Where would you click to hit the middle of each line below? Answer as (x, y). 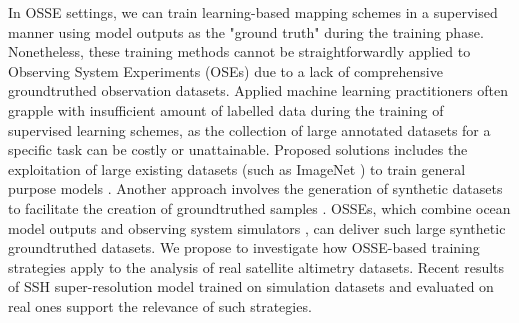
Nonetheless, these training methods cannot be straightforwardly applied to (239, 51)
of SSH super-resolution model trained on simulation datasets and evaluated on (251, 286)
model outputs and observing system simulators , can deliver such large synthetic (257, 227)
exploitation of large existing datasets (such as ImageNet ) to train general (237, 168)
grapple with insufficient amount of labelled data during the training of (226, 109)
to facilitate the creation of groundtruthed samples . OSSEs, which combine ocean (259, 207)
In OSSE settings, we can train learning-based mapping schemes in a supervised (253, 12)
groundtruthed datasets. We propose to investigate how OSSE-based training (244, 247)
